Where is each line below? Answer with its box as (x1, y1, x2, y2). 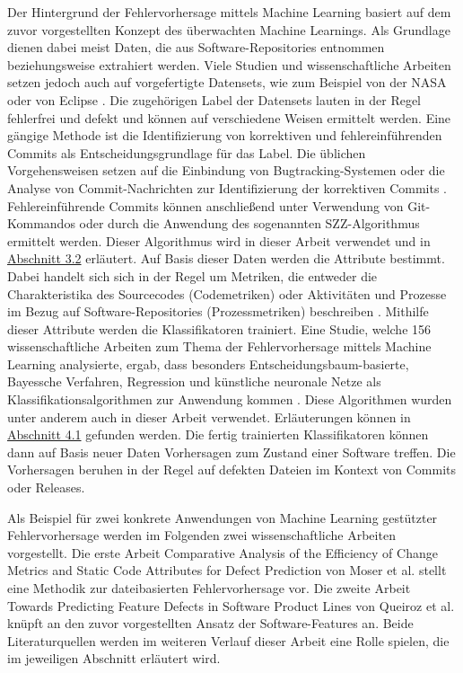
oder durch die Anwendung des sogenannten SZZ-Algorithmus (79, 214, 420, 233)
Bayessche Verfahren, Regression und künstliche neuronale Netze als (7, 372, 381, 391)
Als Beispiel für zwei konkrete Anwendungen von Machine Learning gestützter (7, 508, 438, 527)
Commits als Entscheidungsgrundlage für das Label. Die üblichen (7, 143, 366, 162)
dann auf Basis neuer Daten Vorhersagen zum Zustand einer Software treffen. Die (7, 442, 456, 461)
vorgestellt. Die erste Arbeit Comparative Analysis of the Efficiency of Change (7, 543, 438, 562)
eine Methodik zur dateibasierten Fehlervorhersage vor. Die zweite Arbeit (7, 579, 411, 597)
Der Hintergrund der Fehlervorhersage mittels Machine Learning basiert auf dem (7, 3, 451, 21)
